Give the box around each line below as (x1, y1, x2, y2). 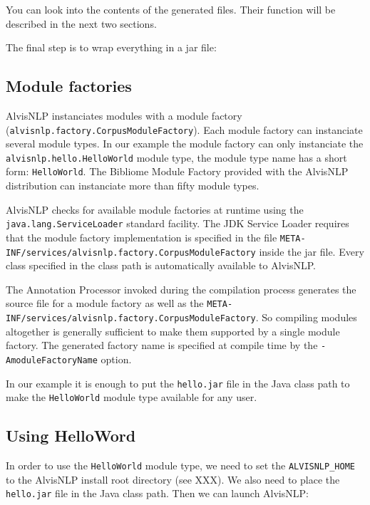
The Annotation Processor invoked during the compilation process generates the (6, 281, 356, 296)
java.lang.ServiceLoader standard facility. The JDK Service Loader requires (6, 216, 349, 231)
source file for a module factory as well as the (6, 296, 204, 311)
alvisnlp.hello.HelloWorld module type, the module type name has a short (6, 150, 347, 165)
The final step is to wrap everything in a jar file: (6, 40, 217, 55)
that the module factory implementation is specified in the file (6, 229, 277, 244)
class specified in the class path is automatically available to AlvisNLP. (6, 258, 316, 273)
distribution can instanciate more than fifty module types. (6, 178, 259, 193)
